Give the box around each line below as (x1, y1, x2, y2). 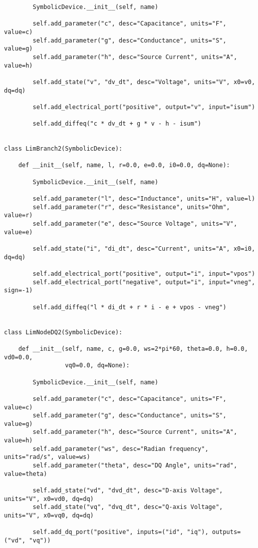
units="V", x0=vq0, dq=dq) (4, 512, 94, 519)
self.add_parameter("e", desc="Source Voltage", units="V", (33, 220, 237, 228)
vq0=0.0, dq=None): (65, 362, 130, 369)
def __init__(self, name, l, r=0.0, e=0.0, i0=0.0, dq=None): (18, 162, 230, 169)
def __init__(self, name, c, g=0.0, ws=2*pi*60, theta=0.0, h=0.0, (18, 345, 248, 352)
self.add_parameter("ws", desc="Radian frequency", (33, 445, 209, 452)
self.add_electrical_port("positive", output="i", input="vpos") (33, 270, 255, 277)
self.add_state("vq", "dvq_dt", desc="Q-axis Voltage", (33, 503, 223, 511)
